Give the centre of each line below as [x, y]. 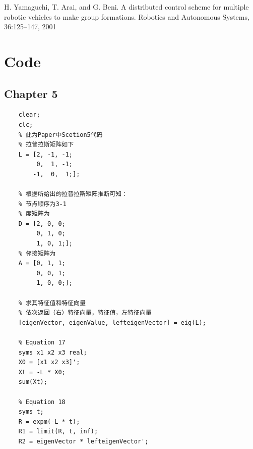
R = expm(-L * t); [49, 421]
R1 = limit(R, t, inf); [58, 432]
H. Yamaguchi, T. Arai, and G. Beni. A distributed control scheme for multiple [126, 7]
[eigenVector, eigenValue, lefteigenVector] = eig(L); [112, 322]
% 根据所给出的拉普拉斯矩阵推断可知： [73, 194]
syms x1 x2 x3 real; [53, 352]
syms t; [31, 412]
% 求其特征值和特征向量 [52, 303]
